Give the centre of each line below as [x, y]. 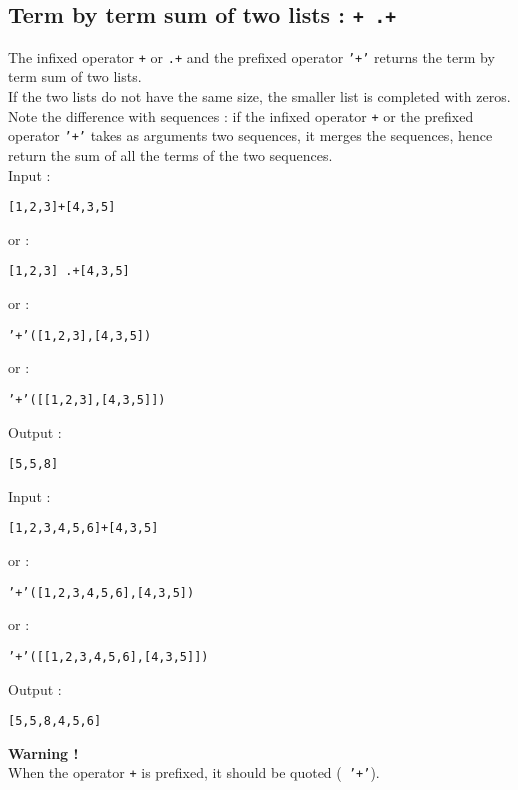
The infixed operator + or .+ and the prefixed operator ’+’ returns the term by [251, 56]
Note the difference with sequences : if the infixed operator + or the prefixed [241, 115]
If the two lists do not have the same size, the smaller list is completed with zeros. [259, 96]
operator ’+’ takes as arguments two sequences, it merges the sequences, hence [250, 135]
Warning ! [43, 752]
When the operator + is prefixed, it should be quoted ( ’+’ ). [194, 772]
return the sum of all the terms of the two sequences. [170, 154]
